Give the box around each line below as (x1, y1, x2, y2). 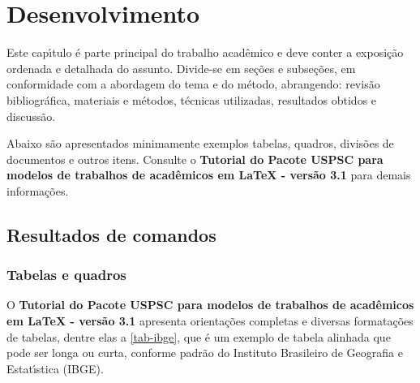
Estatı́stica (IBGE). (6, 359, 104, 377)
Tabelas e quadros (6, 265, 126, 285)
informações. (6, 182, 69, 199)
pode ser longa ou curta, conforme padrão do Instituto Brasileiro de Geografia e (6, 344, 403, 361)
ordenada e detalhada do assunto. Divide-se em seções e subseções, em (6, 59, 356, 76)
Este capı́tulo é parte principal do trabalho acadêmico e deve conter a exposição (6, 44, 404, 61)
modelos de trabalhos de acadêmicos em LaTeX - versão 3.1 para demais (6, 166, 411, 183)
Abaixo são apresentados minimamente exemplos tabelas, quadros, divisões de (6, 135, 394, 152)
